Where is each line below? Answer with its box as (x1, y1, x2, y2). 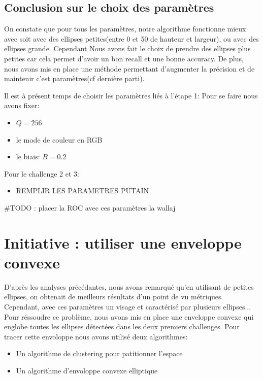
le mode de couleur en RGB (16, 134, 103, 145)
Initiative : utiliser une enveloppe (4, 232, 242, 253)
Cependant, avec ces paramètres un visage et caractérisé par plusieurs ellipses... (4, 301, 251, 312)
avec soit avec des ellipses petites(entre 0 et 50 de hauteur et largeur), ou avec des (4, 33, 259, 44)
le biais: (16, 151, 40, 162)
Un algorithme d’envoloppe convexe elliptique (16, 365, 158, 375)
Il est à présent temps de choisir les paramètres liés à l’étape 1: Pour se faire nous (4, 90, 258, 100)
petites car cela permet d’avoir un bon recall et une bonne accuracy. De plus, (4, 53, 244, 63)
